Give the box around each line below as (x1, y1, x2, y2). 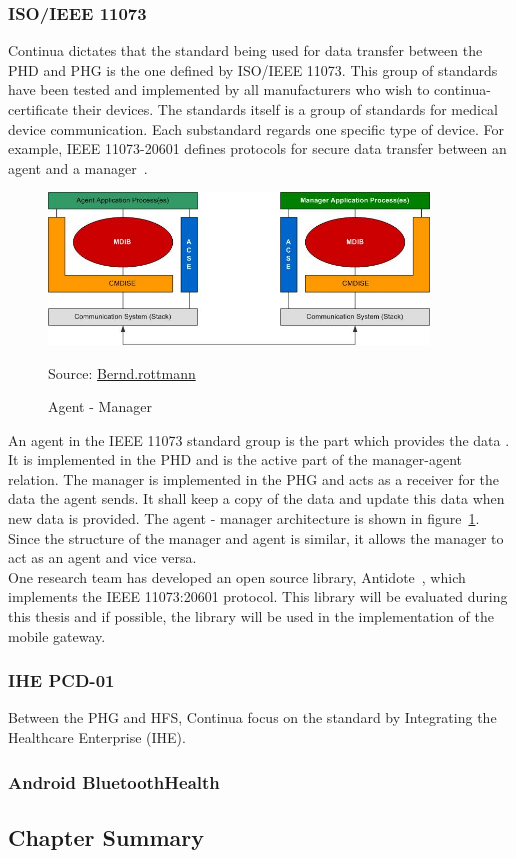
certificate (8, 99, 68, 119)
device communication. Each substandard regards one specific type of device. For (8, 118, 504, 139)
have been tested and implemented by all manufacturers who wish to (8, 79, 430, 100)
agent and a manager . (8, 157, 148, 178)
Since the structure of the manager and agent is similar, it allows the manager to (8, 527, 504, 548)
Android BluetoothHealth (8, 769, 220, 794)
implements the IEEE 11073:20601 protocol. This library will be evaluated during (8, 586, 508, 607)
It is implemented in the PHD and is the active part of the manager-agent (8, 449, 463, 470)
